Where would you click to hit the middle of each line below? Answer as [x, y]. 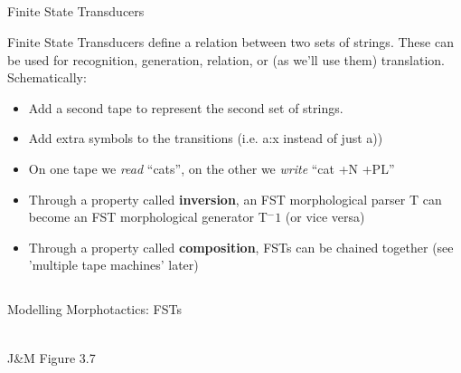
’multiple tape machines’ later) [113, 265]
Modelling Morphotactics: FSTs [94, 309]
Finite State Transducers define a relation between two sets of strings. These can [230, 41]
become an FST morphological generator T [148, 217]
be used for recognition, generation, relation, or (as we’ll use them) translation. [226, 59]
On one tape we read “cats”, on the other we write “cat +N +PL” [212, 168]
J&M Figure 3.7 [52, 357]
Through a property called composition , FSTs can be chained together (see [241, 247]
